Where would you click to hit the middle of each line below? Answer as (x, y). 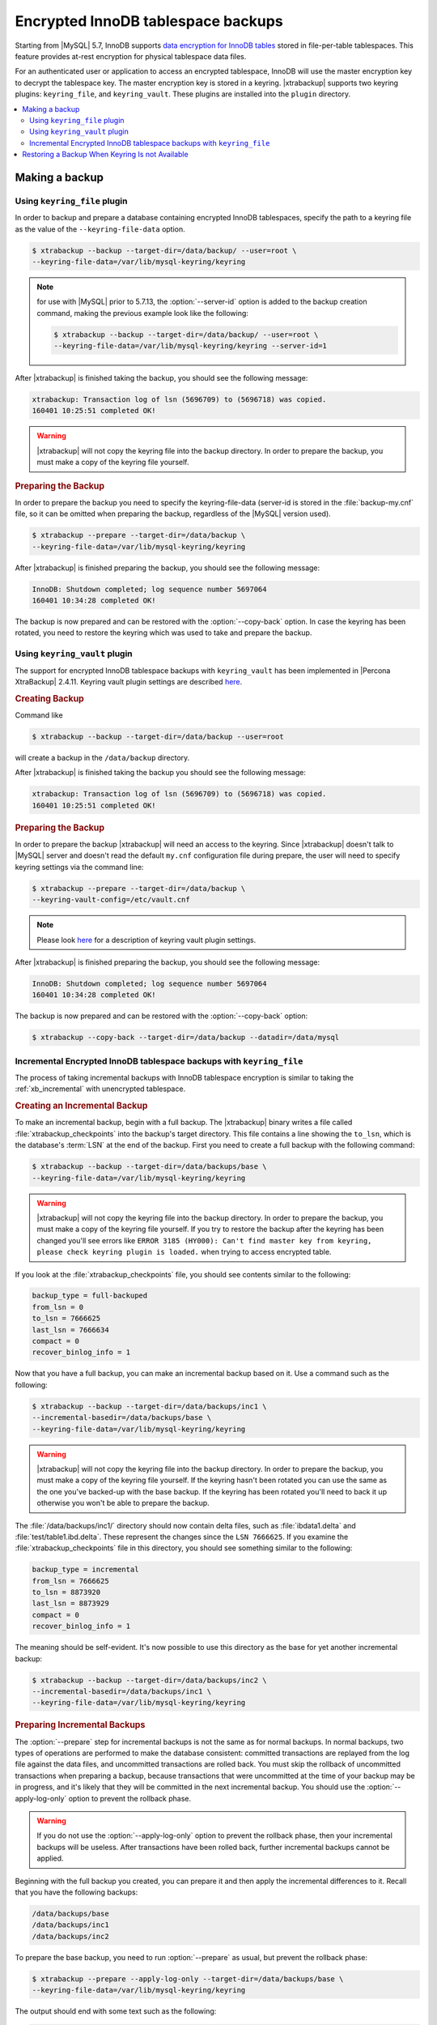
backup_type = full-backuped (90, 1296)
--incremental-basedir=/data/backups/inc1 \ (122, 1691)
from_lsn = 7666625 (70, 1581)
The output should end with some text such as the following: (116, 2011)
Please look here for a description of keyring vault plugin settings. (146, 940)
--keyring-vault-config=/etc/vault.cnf (111, 900)
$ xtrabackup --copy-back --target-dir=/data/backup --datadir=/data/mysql (186, 1038)
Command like (39, 715)
